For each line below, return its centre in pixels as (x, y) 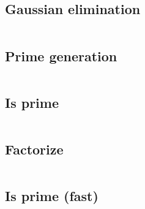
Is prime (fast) (52, 196)
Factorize (34, 149)
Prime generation (61, 55)
